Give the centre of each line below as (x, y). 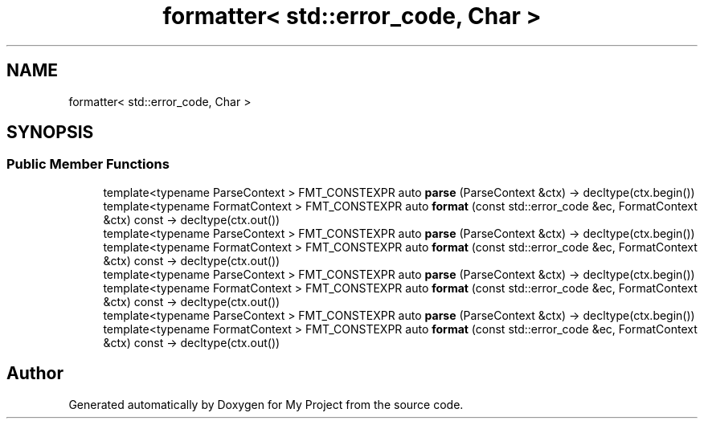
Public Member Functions (88, 164)
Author (35, 374)
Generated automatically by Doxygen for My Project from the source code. (266, 404)
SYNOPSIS (50, 133)
